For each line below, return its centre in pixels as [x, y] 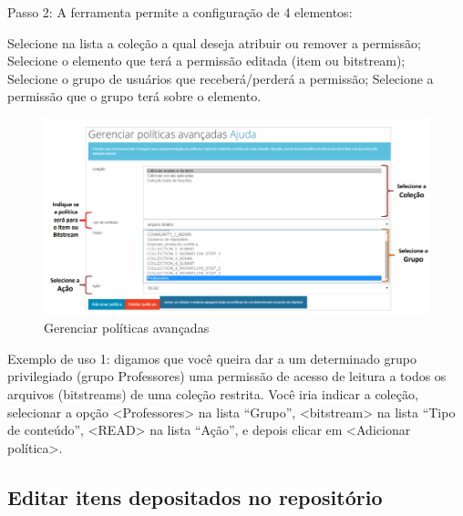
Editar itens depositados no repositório [195, 496]
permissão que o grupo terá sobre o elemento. [134, 96]
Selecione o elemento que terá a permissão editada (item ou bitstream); [206, 61]
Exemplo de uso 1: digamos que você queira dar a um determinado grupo [212, 358]
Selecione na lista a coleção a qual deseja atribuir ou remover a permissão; [214, 42]
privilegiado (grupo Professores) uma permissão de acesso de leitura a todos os [227, 376]
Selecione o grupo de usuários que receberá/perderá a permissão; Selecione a [221, 78]
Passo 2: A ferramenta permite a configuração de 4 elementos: [180, 12]
